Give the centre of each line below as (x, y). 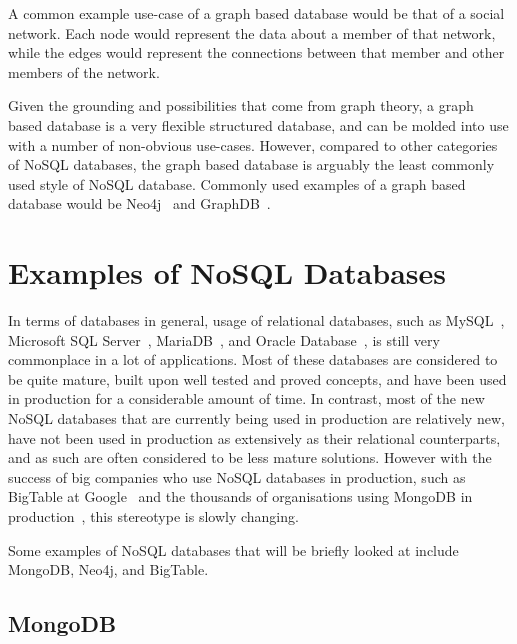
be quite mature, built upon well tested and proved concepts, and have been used (257, 378)
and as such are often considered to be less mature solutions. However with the (250, 457)
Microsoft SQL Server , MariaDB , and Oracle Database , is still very (224, 339)
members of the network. (84, 71)
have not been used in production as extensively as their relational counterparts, (254, 437)
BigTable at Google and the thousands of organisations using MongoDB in (240, 496)
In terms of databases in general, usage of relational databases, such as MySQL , (256, 320)
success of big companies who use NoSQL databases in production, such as (237, 476)
